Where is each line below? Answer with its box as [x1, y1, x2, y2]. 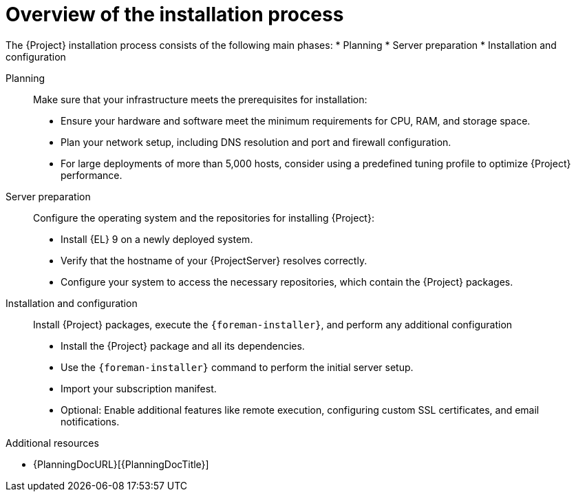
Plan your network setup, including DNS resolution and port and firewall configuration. [61, 136, 451, 148]
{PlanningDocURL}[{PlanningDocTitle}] [33, 458, 209, 470]
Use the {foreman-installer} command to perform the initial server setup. [61, 361, 414, 373]
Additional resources [6, 436, 99, 449]
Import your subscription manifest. [61, 382, 217, 394]
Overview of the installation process [6, 3, 344, 26]
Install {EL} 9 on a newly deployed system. [61, 233, 253, 245]
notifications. [61, 415, 120, 427]
